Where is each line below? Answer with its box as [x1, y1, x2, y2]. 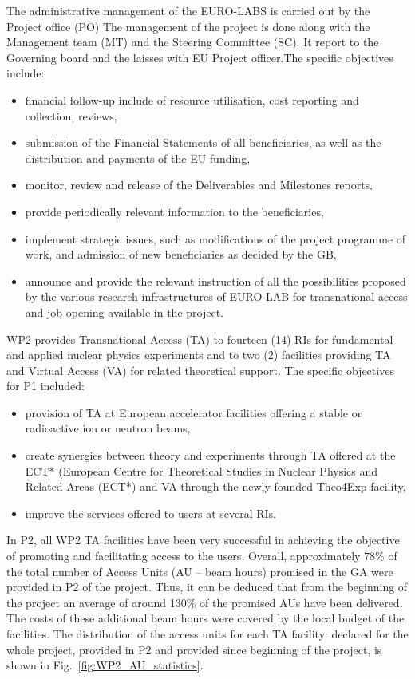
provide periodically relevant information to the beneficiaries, [25, 203, 324, 219]
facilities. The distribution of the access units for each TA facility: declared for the [6, 626, 409, 641]
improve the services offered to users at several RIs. [25, 504, 277, 521]
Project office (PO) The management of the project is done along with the [6, 18, 370, 34]
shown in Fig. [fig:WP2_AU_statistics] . [6, 657, 204, 673]
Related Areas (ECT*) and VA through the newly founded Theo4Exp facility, [25, 478, 406, 495]
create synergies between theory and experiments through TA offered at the [25, 447, 396, 464]
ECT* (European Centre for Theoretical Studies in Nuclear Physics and [25, 462, 378, 479]
